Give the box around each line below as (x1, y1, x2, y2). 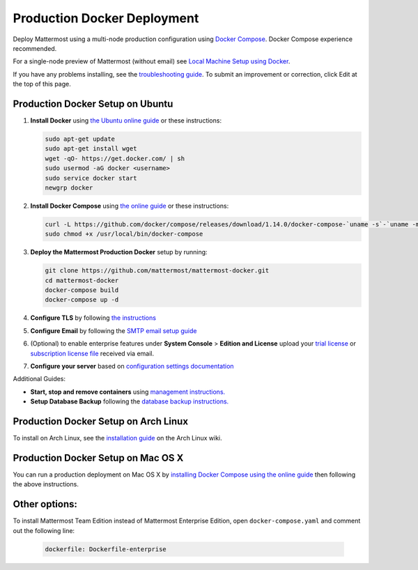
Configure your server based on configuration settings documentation (30, 362, 234, 370)
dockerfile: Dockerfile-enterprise (45, 545, 167, 553)
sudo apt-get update (45, 135, 115, 143)
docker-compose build (45, 286, 119, 294)
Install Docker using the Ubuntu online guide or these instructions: (30, 116, 222, 125)
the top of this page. (13, 80, 71, 88)
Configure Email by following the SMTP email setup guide (30, 326, 197, 334)
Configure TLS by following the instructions (30, 314, 157, 322)
